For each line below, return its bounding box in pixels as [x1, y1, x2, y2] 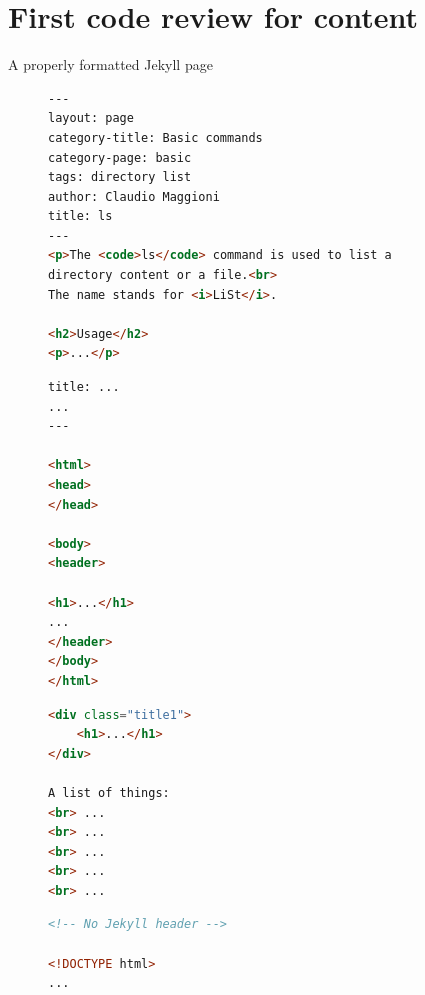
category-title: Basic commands [48, 130, 263, 145]
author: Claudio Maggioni [48, 189, 220, 204]
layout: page [48, 111, 134, 126]
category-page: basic [48, 150, 192, 165]
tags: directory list [48, 170, 192, 185]
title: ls [48, 209, 113, 224]
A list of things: [48, 785, 170, 800]
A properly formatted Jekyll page [8, 54, 213, 75]
